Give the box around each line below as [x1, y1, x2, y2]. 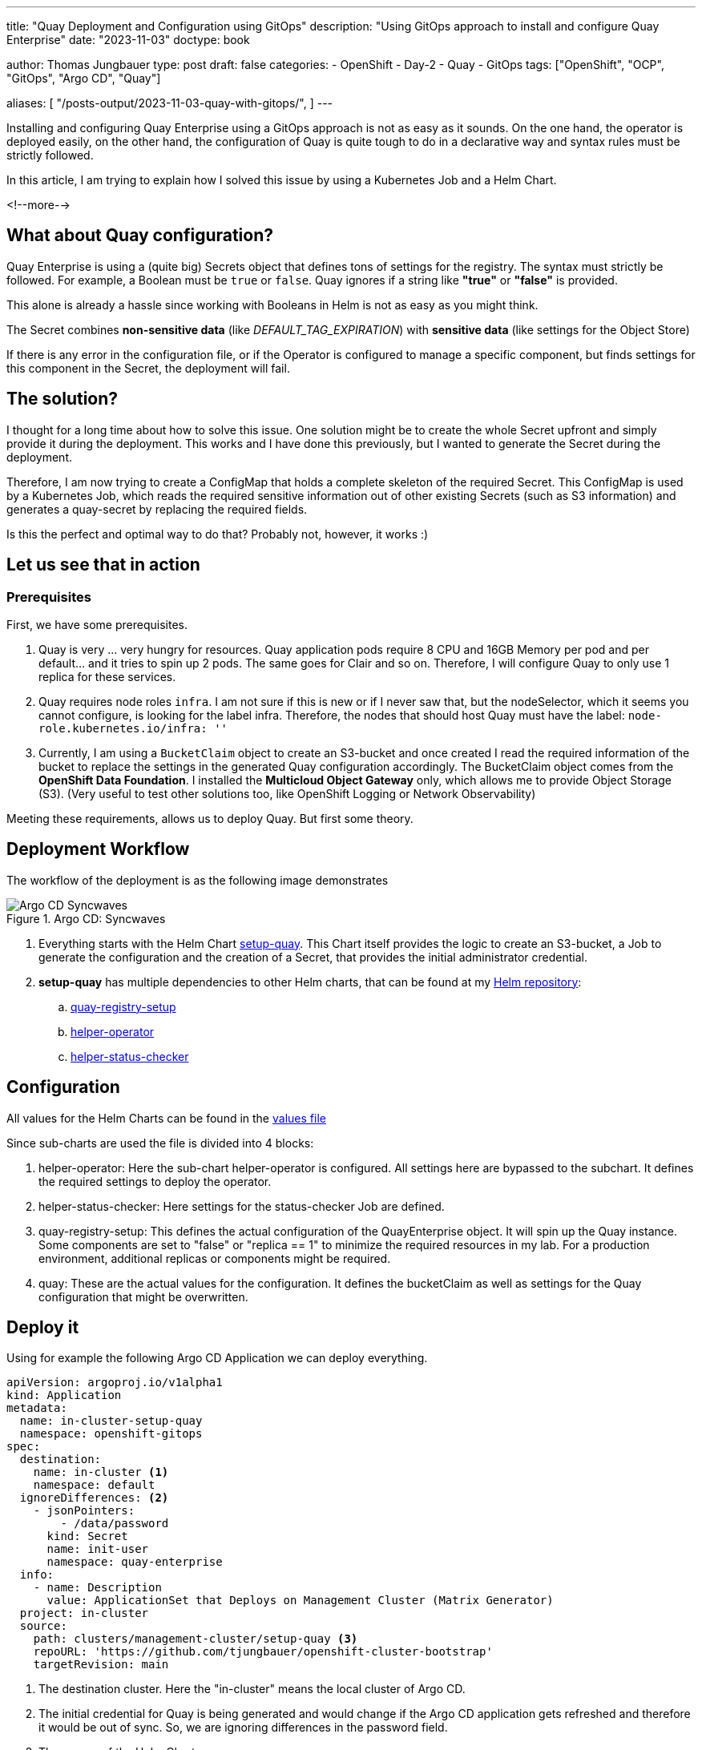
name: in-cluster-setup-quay [19, 1414, 203, 1428]
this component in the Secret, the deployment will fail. [6, 361, 290, 375]
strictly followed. [6, 148, 94, 162]
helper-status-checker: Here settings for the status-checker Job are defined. [38, 1199, 445, 1213]
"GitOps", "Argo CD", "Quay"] [6, 71, 161, 85]
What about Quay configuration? [6, 225, 274, 246]
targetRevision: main [33, 1658, 169, 1671]
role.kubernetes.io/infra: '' [38, 721, 228, 735]
